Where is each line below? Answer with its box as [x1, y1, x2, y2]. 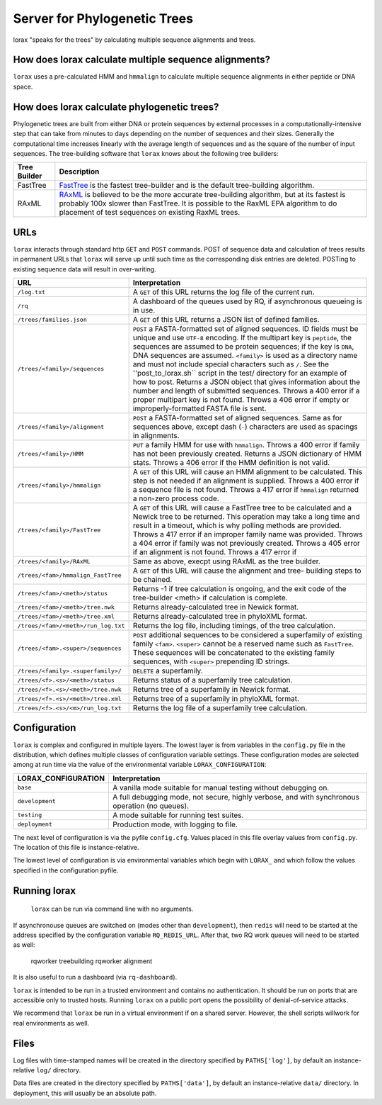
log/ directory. [36, 1066, 81, 1075]
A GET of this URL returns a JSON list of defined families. [132, 315, 320, 324]
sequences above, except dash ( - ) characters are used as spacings [132, 422, 359, 432]
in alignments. [132, 431, 180, 440]
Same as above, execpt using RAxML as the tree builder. [132, 556, 321, 566]
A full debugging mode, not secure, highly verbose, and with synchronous [112, 792, 360, 802]
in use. [132, 305, 156, 315]
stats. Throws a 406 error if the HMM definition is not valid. [132, 458, 330, 467]
